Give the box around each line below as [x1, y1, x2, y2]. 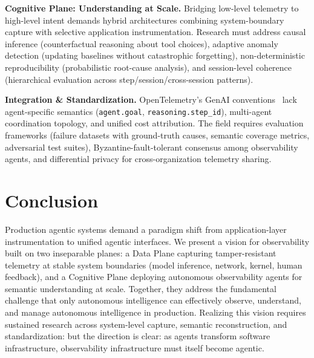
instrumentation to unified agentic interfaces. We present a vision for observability [5, 235, 310, 247]
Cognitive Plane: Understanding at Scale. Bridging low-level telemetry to [5, 2, 299, 14]
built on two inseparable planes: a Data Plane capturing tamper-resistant [5, 247, 276, 259]
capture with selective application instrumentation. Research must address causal [5, 25, 306, 38]
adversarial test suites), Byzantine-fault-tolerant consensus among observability [5, 140, 298, 153]
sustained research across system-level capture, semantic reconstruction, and [5, 317, 287, 330]
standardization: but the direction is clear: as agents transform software [5, 330, 270, 342]
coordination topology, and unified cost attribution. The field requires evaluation [5, 117, 304, 129]
